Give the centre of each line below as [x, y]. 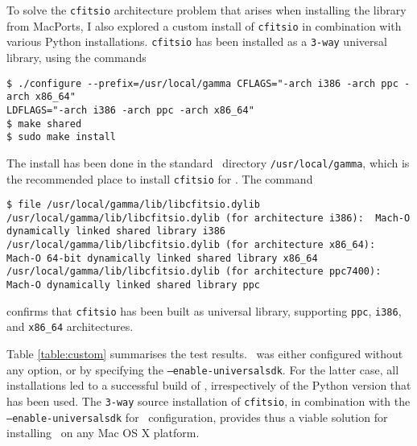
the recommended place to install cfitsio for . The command [160, 178]
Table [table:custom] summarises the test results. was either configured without [205, 354]
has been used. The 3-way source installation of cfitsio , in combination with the [208, 401]
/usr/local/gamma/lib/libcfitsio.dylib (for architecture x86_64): [191, 245]
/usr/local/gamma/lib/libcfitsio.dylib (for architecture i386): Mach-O [208, 218]
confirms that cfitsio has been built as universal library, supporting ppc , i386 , [204, 310]
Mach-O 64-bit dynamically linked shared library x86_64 [162, 258]
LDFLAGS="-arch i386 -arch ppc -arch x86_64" [130, 110]
